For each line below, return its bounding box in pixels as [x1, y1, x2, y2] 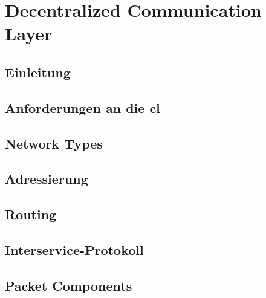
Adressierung [5, 169, 88, 188]
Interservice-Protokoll [5, 240, 144, 259]
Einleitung [5, 62, 71, 81]
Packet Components [5, 276, 132, 294]
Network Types [5, 134, 103, 152]
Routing [5, 205, 57, 224]
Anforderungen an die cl [5, 98, 160, 117]
